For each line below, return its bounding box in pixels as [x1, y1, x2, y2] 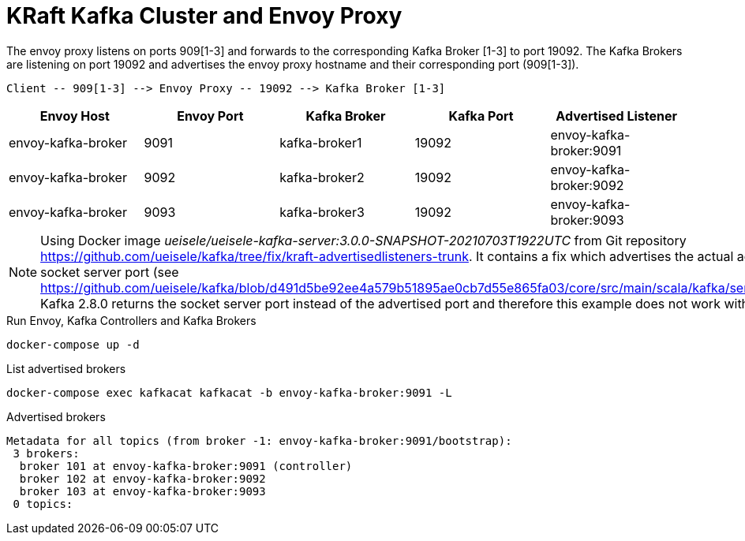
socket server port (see [40, 263, 179, 280]
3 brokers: [13, 446, 80, 460]
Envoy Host [39, 107, 110, 124]
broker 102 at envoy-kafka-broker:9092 [19, 472, 266, 485]
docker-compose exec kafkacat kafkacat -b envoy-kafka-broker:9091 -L [6, 386, 452, 399]
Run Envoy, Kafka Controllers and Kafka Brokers [6, 313, 256, 327]
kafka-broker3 [279, 203, 365, 220]
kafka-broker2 [279, 169, 365, 185]
